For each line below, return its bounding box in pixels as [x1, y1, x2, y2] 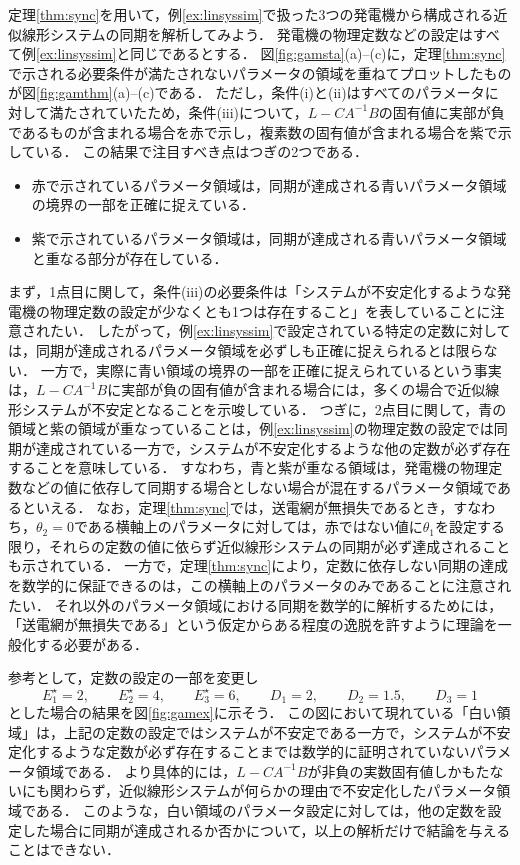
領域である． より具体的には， [35, 760, 237, 781]
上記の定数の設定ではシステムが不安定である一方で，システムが [63, 721, 483, 742]
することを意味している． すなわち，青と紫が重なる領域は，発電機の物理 [8, 457, 489, 478]
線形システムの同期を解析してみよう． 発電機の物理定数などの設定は [21, 23, 473, 44]
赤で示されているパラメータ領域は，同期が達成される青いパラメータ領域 [31, 174, 507, 195]
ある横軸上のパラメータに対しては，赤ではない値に [87, 516, 423, 537]
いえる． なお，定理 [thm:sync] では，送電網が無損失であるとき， [35, 496, 454, 517]
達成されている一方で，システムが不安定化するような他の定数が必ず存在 [35, 437, 511, 458]
